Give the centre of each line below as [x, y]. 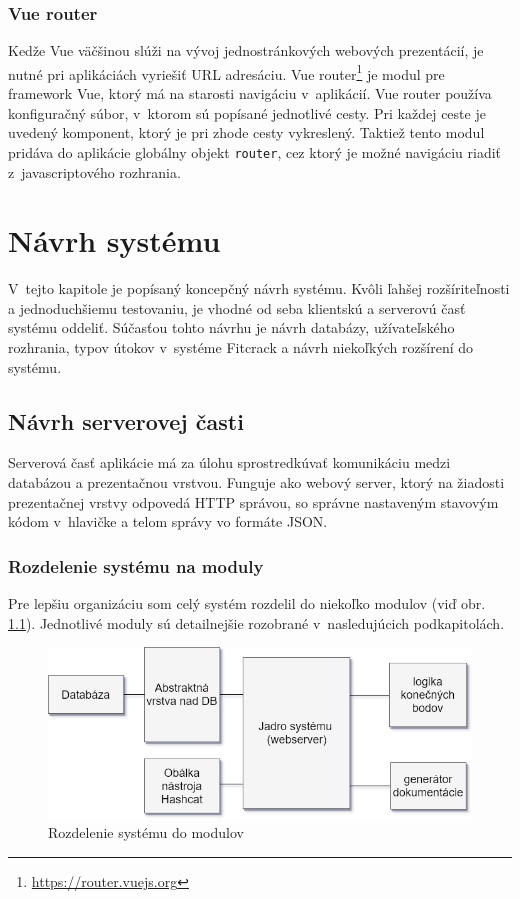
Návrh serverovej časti [126, 420]
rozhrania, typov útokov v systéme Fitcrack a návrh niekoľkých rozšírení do [241, 347]
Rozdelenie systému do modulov [146, 832]
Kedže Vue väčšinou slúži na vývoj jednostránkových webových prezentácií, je [246, 50]
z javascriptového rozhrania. [94, 171]
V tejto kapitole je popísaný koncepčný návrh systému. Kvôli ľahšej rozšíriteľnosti [259, 288]
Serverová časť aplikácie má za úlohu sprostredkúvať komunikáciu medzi [229, 462]
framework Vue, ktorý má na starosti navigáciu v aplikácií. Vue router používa [250, 93]
